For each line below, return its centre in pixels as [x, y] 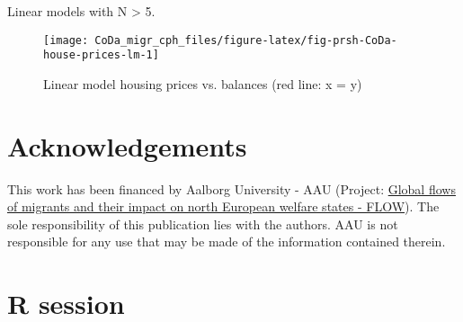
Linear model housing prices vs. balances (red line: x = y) [203, 83]
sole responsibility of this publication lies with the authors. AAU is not [203, 224]
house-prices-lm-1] [101, 55]
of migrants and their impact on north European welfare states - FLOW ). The [223, 206]
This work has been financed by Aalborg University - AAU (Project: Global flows [231, 188]
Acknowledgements [127, 145]
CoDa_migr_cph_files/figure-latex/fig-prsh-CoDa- [246, 40]
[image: [66, 40]
